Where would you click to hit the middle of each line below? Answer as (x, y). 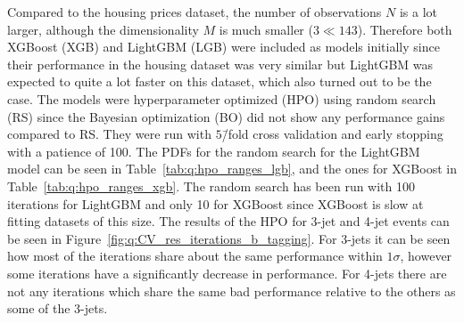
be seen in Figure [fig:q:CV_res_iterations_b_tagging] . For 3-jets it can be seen (229, 238)
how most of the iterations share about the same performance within (195, 256)
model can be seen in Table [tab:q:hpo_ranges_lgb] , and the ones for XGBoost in (232, 169)
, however (426, 256)
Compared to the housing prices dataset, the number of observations (195, 12)
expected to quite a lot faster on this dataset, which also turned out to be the (220, 81)
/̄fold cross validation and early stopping (332, 134)
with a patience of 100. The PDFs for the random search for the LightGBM (214, 151)
